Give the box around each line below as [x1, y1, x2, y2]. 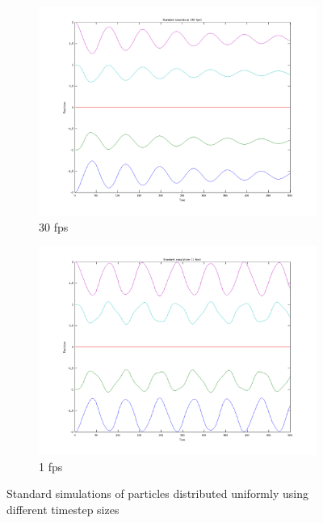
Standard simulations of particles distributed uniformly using [6, 485, 308, 502]
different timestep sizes [6, 500, 120, 517]
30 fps [39, 218, 69, 235]
